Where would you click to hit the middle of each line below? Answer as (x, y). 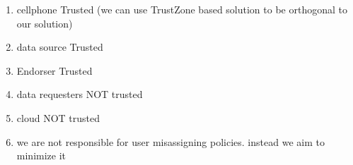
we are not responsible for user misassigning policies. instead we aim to (170, 141)
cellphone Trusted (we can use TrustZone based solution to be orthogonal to (182, 9)
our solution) (45, 23)
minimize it (41, 155)
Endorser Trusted (54, 70)
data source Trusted (60, 47)
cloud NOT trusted (58, 117)
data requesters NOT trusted (80, 94)
